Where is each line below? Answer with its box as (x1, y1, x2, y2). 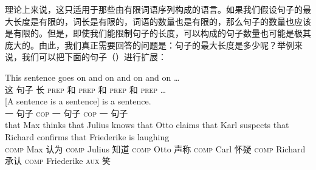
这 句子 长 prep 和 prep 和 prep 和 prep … (5, 83, 167, 95)
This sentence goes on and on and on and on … (5, 70, 180, 83)
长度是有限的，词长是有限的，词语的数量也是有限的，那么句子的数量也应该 (13, 15, 311, 27)
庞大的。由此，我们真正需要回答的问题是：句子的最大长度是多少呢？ (5, 38, 277, 51)
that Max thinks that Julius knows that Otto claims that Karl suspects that (5, 118, 289, 131)
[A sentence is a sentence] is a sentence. (5, 95, 151, 107)
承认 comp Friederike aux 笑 (5, 154, 111, 167)
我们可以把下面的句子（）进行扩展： (21, 50, 167, 63)
